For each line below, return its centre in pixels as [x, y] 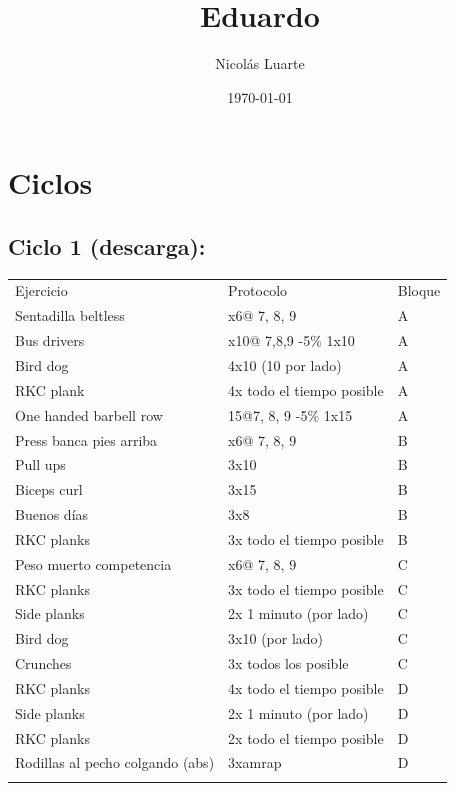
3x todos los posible [288, 663]
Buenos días [52, 514]
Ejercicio [41, 290]
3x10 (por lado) [276, 638]
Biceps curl [49, 489]
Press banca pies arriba [86, 439]
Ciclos [50, 182]
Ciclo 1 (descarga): [107, 245]
